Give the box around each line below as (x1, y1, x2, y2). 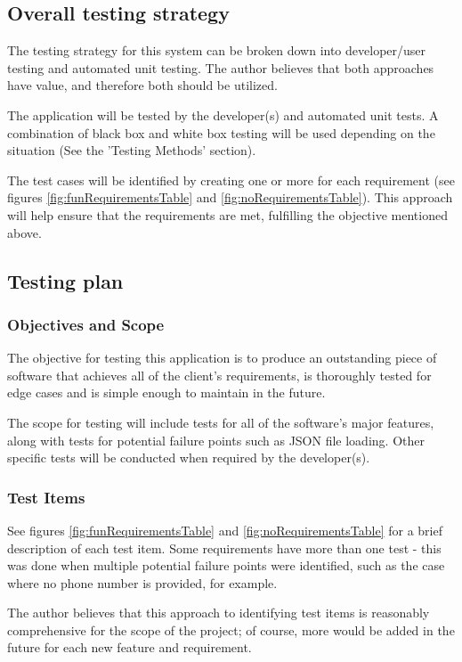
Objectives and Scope (7, 313, 165, 335)
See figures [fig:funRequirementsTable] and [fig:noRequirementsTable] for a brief (7, 520, 442, 539)
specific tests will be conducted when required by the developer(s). (7, 448, 370, 467)
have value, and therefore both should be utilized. (7, 76, 278, 94)
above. (7, 223, 42, 241)
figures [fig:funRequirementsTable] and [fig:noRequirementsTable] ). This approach (7, 188, 453, 207)
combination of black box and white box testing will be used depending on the (7, 123, 435, 142)
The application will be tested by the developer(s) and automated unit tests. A (7, 105, 439, 124)
